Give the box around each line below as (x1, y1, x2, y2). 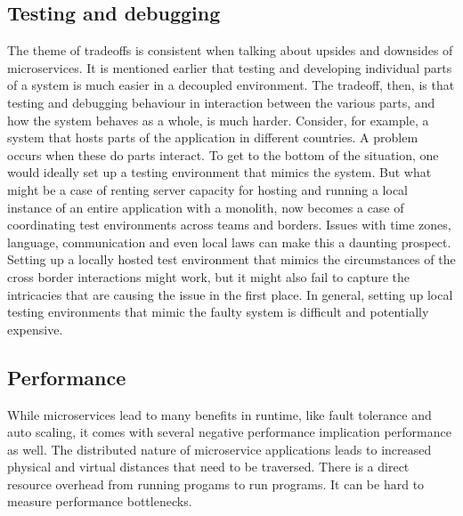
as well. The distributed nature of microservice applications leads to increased (7, 439, 432, 458)
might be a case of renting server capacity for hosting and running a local (7, 180, 408, 198)
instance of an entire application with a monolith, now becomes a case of (7, 198, 404, 216)
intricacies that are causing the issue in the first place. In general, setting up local (7, 285, 453, 303)
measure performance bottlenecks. (7, 492, 192, 511)
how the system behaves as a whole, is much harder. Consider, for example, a (7, 110, 429, 129)
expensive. (7, 319, 63, 338)
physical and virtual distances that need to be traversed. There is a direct (7, 457, 410, 476)
